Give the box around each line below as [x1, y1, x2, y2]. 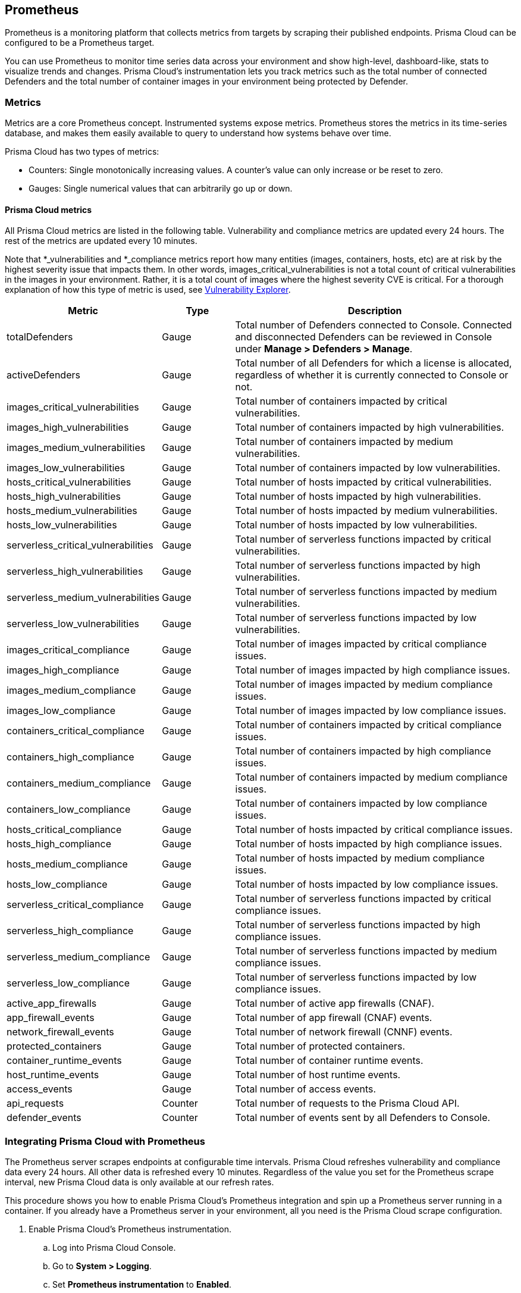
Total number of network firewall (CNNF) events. [235, 1026, 453, 1038]
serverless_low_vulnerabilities [7, 618, 139, 630]
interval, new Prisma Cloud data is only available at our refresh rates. [5, 1177, 274, 1188]
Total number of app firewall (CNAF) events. [235, 1012, 432, 1024]
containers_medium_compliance [7, 777, 151, 790]
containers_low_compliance [7, 803, 131, 816]
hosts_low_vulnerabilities [7, 519, 117, 531]
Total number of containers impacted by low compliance [235, 797, 488, 810]
